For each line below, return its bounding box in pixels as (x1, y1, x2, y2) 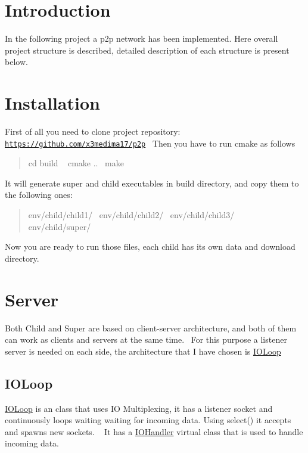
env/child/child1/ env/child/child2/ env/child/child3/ (28, 209, 235, 221)
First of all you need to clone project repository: (5, 125, 181, 138)
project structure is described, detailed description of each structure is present (5, 44, 290, 56)
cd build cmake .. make (28, 157, 124, 169)
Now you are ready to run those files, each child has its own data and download (5, 240, 295, 253)
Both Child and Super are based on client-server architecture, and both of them (5, 321, 297, 334)
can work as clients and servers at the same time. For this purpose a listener (5, 333, 287, 346)
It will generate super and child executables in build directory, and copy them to (5, 176, 299, 189)
